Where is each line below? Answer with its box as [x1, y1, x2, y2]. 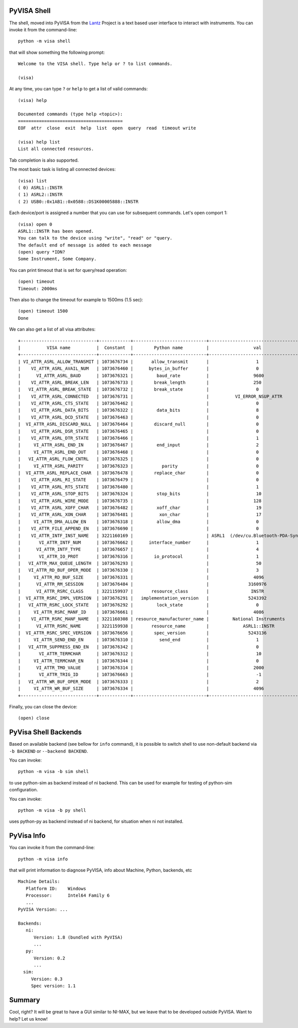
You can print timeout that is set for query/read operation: [9, 267, 127, 273]
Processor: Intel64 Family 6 [25, 893, 110, 898]
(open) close [18, 715, 50, 721]
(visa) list [18, 178, 47, 183]
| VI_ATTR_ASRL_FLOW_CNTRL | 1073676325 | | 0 [18, 456, 259, 462]
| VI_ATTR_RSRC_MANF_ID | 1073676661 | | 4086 [18, 609, 264, 615]
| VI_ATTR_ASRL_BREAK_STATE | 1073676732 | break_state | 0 [18, 387, 259, 392]
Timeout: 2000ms [18, 286, 58, 291]
